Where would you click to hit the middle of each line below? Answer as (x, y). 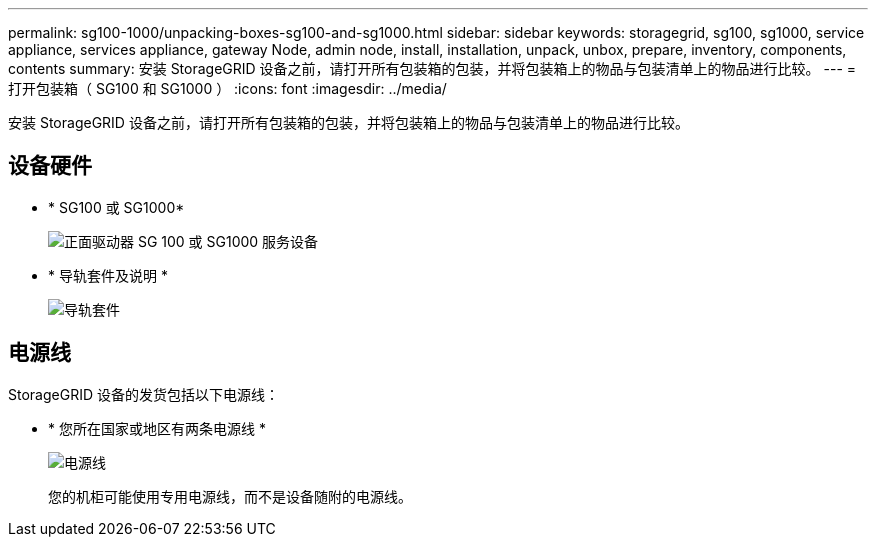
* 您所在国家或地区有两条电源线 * (157, 428)
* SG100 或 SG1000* (116, 207)
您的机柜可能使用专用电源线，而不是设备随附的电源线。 (230, 496)
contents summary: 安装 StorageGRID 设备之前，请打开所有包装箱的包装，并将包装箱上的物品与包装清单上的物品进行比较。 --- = (432, 68)
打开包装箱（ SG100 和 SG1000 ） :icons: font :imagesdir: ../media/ (227, 88)
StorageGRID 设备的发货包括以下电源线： (143, 394)
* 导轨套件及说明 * (108, 275)
